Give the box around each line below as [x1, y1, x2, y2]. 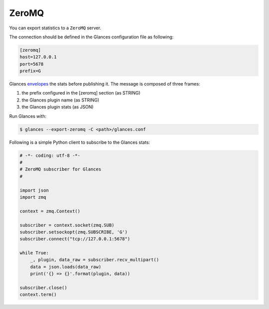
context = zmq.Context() [19, 208, 81, 214]
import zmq [19, 194, 46, 200]
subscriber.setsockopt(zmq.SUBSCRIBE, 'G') [19, 229, 128, 235]
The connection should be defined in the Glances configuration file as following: [9, 34, 174, 40]
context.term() [19, 292, 57, 298]
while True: [19, 250, 49, 256]
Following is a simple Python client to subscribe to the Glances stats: [9, 139, 150, 145]
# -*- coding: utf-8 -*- [19, 152, 81, 158]
